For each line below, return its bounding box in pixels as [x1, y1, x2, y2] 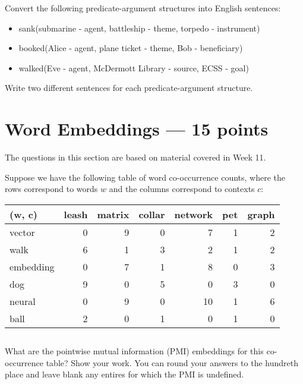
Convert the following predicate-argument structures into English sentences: [5, 2, 281, 14]
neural [10, 294, 36, 308]
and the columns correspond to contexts [109, 182, 255, 195]
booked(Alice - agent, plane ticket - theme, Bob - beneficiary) [18, 42, 243, 54]
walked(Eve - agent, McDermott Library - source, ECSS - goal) [18, 61, 249, 74]
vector [10, 225, 35, 239]
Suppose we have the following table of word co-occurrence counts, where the [5, 171, 285, 183]
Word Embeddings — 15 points [5, 117, 269, 141]
